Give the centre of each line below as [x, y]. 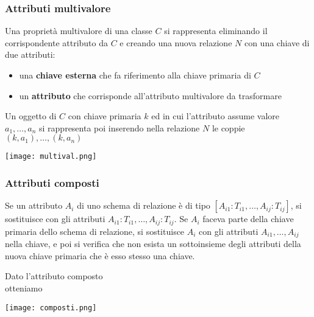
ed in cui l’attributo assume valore [216, 116]
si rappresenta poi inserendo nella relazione [120, 127]
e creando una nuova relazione [176, 42]
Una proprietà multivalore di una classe [79, 31]
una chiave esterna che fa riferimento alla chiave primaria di [135, 75]
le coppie [228, 127]
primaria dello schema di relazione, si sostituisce [95, 231]
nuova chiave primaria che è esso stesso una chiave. [100, 255]
